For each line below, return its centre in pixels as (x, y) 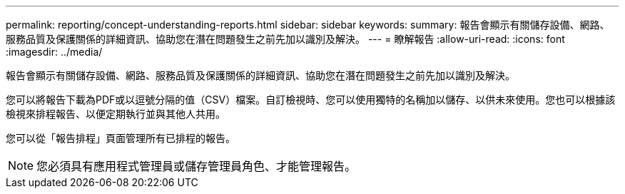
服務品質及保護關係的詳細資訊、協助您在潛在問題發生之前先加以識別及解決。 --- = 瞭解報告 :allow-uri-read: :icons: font (285, 39)
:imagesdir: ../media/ (54, 52)
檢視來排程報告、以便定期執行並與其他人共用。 (116, 114)
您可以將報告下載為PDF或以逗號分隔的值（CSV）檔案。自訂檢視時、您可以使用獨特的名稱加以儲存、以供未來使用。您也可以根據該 (311, 99)
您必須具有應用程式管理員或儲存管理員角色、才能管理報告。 (197, 166)
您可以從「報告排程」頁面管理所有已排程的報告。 (121, 138)
